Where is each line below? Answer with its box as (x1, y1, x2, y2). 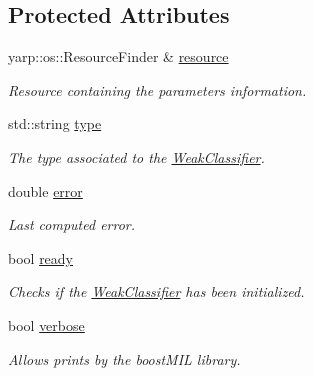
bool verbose (8, 314, 85, 335)
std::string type (8, 113, 102, 134)
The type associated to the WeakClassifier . (8, 146, 265, 167)
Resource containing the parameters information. (8, 79, 307, 100)
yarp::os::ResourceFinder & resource (8, 46, 229, 67)
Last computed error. (8, 214, 136, 235)
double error (8, 180, 83, 201)
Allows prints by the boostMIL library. (8, 348, 241, 369)
